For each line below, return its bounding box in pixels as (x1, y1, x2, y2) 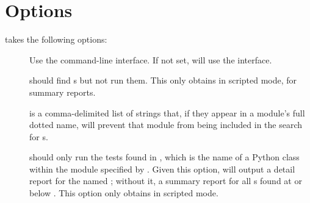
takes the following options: (5, 33, 107, 46)
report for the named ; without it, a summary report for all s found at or (29, 174, 302, 187)
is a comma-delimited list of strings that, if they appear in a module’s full (29, 106, 305, 119)
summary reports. (29, 85, 96, 98)
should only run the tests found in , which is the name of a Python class (29, 151, 300, 163)
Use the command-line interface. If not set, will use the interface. (29, 53, 272, 66)
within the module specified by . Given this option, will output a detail (29, 162, 295, 175)
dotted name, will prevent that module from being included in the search (29, 118, 303, 131)
